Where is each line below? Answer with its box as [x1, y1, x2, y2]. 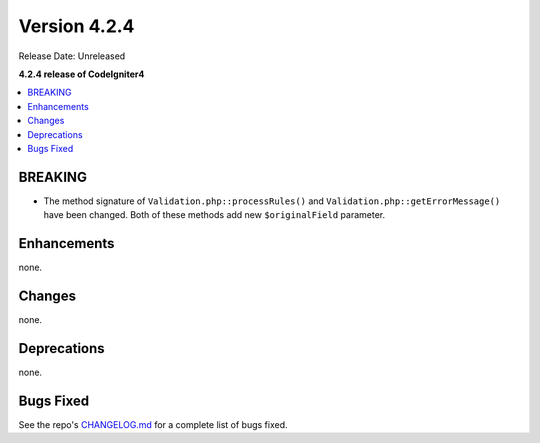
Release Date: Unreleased [18, 50, 126, 62]
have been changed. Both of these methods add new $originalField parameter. [43, 209, 386, 221]
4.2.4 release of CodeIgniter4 [18, 68, 145, 80]
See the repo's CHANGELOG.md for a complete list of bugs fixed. [18, 418, 289, 430]
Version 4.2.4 [18, 15, 135, 37]
